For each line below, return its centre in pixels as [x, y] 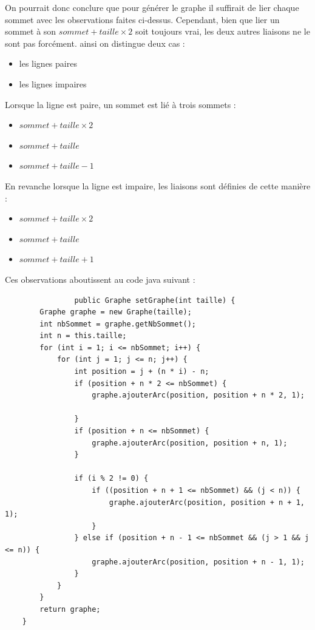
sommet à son [31, 31]
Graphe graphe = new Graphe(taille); [116, 312]
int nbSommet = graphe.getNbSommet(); [118, 324]
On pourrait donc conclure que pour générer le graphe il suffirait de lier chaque [152, 7]
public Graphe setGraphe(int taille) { [155, 300]
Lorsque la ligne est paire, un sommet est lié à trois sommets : [120, 104]
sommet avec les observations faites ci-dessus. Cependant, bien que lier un [142, 19]
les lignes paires [48, 63]
